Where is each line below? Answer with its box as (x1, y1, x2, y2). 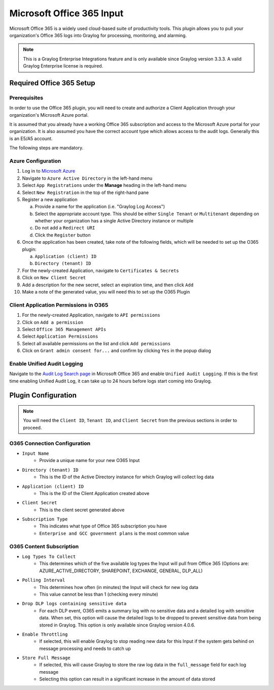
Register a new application (22, 196, 78, 203)
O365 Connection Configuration (9, 440, 91, 447)
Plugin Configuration (9, 391, 77, 400)
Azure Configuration (9, 157, 61, 165)
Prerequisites (9, 94, 43, 101)
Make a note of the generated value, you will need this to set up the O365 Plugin (22, 289, 190, 294)
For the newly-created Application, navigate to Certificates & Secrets (22, 267, 180, 274)
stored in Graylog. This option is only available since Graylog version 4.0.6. (39, 622, 195, 628)
